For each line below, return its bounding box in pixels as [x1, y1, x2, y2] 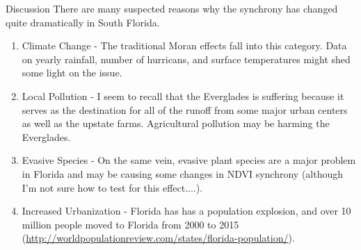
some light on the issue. [22, 65, 122, 80]
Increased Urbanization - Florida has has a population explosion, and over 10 [22, 203, 351, 218]
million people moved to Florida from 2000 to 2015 [22, 217, 239, 231]
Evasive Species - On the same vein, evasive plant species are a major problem [22, 153, 356, 167]
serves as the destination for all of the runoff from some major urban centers [22, 102, 348, 117]
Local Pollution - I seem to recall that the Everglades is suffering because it [22, 88, 344, 103]
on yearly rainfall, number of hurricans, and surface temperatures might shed [22, 51, 351, 66]
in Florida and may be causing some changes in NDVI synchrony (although [22, 166, 344, 181]
